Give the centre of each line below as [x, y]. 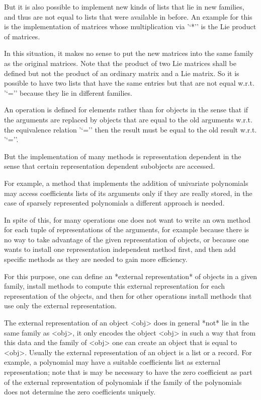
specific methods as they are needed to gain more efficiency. [96, 259]
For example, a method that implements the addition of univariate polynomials [126, 183]
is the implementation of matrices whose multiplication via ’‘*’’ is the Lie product [130, 26]
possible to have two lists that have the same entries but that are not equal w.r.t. [129, 83]
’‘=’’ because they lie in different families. [68, 92]
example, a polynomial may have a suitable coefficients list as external [112, 362]
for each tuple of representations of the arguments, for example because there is [127, 229]
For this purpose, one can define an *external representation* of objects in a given [131, 276]
